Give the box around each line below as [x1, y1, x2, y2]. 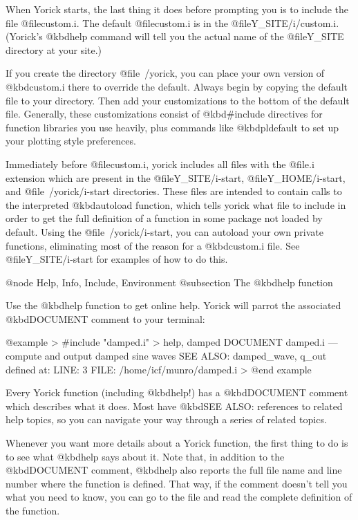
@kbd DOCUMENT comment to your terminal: [6, 311, 205, 326]
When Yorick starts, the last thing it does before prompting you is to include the [6, 2, 349, 16]
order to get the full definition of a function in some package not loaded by [6, 211, 323, 225]
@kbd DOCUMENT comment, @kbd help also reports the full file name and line [6, 463, 342, 477]
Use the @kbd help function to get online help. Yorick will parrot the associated [6, 298, 341, 313]
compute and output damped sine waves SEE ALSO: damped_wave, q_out [6, 349, 327, 363]
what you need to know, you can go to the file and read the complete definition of [6, 490, 352, 504]
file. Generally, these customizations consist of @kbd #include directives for [6, 106, 323, 121]
